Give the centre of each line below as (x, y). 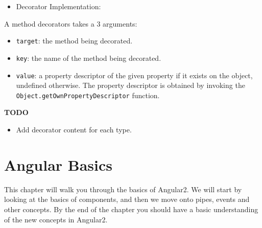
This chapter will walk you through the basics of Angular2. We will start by (123, 189)
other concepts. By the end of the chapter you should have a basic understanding (131, 209)
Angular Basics (58, 164)
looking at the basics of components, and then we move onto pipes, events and (127, 199)
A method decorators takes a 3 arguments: (71, 23)
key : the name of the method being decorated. (89, 58)
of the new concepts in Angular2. (56, 219)
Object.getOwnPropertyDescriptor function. (88, 95)
